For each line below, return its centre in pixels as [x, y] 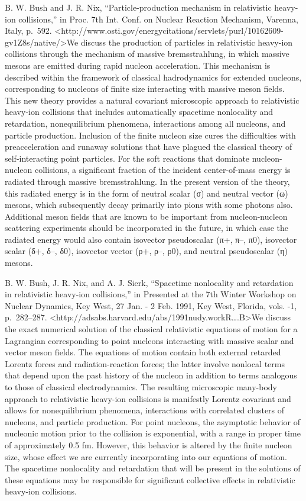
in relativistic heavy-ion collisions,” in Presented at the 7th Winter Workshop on [151, 294]
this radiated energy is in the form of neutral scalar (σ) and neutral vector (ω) [147, 193]
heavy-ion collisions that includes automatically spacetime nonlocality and [139, 112]
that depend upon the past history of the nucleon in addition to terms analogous [151, 375]
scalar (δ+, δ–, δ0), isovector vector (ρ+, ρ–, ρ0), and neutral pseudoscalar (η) [147, 251]
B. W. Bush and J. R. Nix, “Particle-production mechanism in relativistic [138, 7]
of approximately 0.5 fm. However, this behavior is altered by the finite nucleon [149, 444]
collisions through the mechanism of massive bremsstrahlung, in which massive [147, 54]
